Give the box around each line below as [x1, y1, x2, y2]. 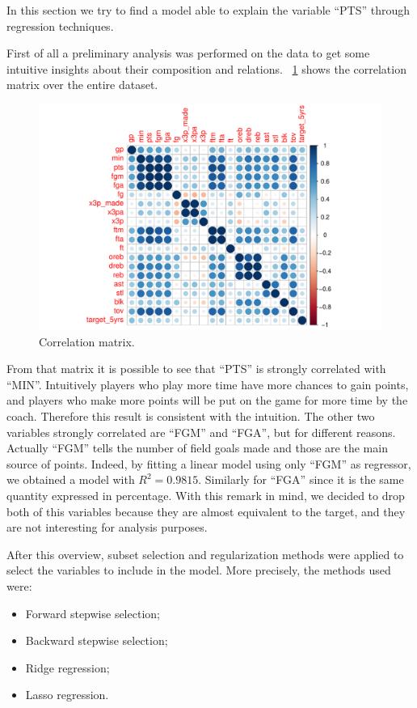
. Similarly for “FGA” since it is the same [198, 471, 404, 488]
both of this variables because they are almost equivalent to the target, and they [6, 502, 406, 519]
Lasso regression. [25, 686, 109, 703]
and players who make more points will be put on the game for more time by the [6, 392, 408, 409]
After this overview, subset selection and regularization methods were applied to [6, 545, 404, 562]
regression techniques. [6, 17, 114, 34]
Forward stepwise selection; [25, 604, 160, 621]
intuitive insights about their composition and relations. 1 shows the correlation [6, 60, 406, 77]
